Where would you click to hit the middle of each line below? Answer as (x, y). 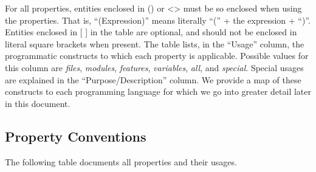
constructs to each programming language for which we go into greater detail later (158, 91)
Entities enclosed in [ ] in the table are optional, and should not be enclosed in (151, 32)
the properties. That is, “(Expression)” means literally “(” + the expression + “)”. (158, 20)
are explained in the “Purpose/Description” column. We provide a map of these (153, 79)
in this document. (38, 103)
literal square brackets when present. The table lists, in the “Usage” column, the (155, 43)
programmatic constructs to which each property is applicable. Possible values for (157, 56)
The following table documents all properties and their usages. (121, 161)
